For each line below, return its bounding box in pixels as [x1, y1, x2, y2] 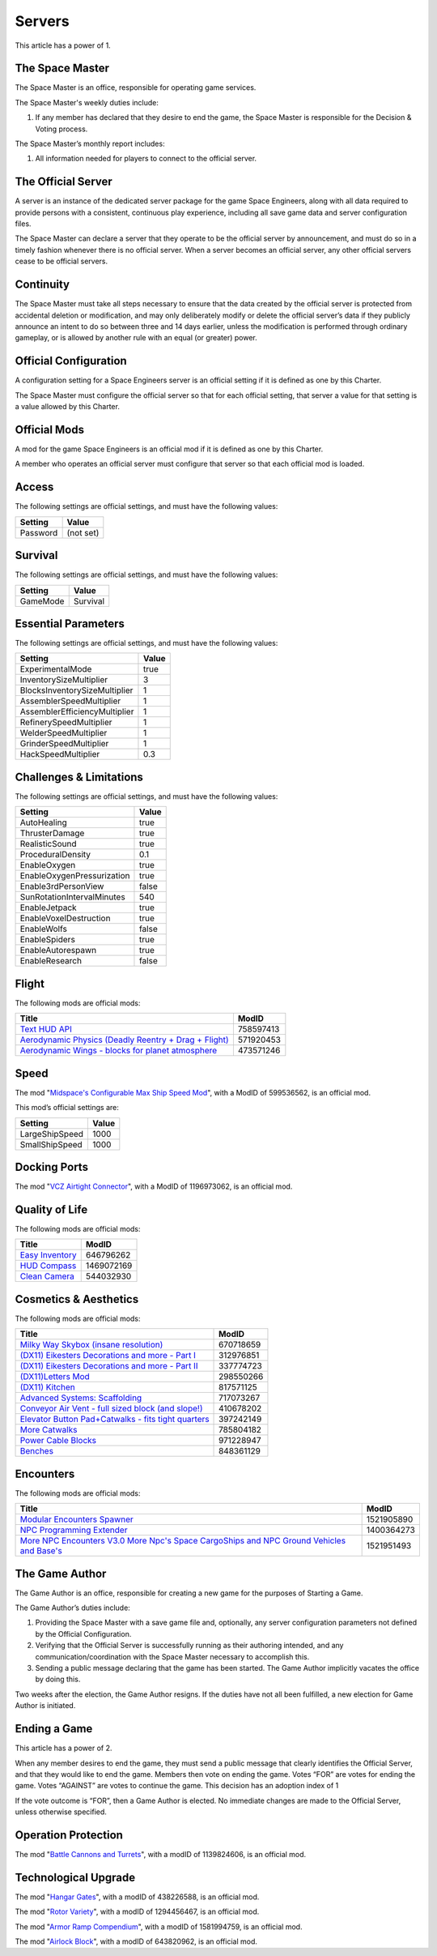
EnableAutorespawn [19, 945, 97, 956]
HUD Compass [19, 1260, 77, 1271]
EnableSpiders [19, 934, 76, 946]
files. [15, 219, 32, 228]
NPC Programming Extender [19, 1524, 128, 1535]
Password [19, 527, 58, 538]
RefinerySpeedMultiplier [19, 717, 112, 728]
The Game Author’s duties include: [15, 1603, 131, 1612]
